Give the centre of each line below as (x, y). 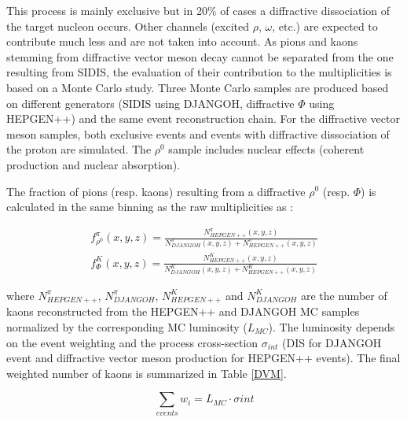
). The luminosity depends (332, 326)
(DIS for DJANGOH (332, 342)
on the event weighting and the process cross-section (132, 342)
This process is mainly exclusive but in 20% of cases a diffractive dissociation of (198, 10)
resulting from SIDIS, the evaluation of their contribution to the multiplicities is (199, 72)
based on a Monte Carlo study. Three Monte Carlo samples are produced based (198, 87)
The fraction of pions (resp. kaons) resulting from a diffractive (156, 191)
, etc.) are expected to (325, 26)
